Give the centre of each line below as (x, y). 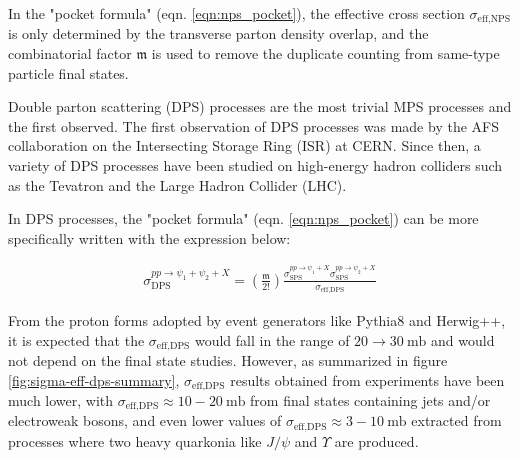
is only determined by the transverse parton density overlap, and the (218, 33)
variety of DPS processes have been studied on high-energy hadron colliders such (255, 165)
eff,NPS (494, 19)
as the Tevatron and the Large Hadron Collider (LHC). (177, 184)
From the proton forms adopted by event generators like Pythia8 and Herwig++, (257, 319)
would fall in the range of (272, 339)
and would (463, 339)
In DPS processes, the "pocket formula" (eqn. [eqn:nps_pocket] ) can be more (243, 218)
